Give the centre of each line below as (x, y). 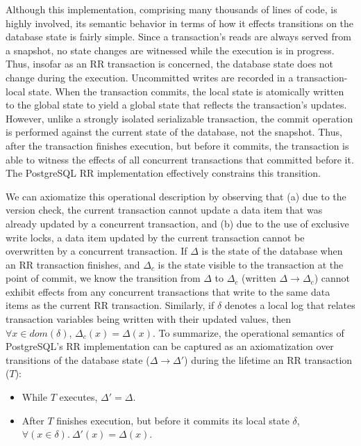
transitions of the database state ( (78, 359)
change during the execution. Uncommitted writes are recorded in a (150, 77)
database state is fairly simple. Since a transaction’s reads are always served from (178, 37)
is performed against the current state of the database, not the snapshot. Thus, (174, 132)
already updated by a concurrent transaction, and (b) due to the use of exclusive (177, 223)
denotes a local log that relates (290, 305)
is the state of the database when (272, 251)
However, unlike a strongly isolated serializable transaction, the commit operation (179, 118)
